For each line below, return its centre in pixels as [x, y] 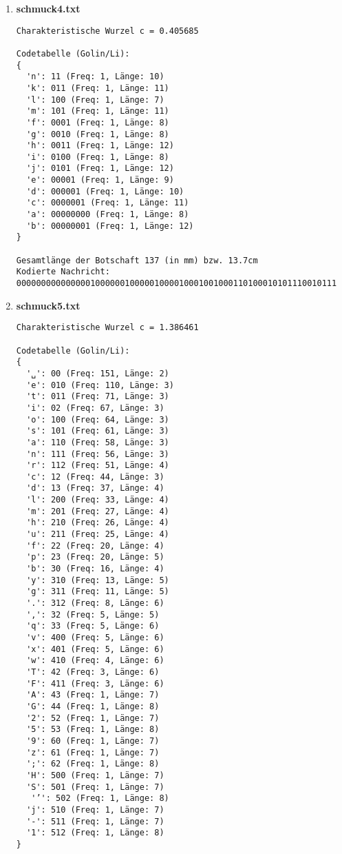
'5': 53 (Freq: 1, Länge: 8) [93, 730]
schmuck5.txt [48, 305]
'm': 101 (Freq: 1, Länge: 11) [98, 111]
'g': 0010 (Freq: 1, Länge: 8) [98, 134]
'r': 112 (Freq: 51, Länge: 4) [98, 466]
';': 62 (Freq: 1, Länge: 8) [93, 764]
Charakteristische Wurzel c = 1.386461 [107, 328]
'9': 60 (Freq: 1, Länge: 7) [93, 741]
